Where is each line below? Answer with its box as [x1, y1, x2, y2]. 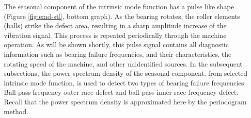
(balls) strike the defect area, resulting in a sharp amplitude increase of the [4, 20, 227, 31]
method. [4, 106, 29, 116]
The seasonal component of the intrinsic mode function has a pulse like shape [4, 1, 234, 11]
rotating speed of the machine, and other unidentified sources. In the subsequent [4, 58, 243, 68]
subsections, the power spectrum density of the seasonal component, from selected [4, 68, 248, 78]
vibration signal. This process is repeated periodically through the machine [4, 30, 227, 40]
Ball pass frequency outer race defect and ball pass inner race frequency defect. [4, 87, 239, 97]
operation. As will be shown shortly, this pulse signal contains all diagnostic [4, 39, 229, 50]
